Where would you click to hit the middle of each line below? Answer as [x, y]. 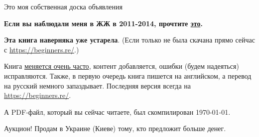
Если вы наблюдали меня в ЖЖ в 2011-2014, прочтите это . [103, 23]
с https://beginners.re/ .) [42, 49]
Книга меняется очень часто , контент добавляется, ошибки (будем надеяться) [122, 66]
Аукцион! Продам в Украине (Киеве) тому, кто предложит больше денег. [115, 128]
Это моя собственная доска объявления [63, 6]
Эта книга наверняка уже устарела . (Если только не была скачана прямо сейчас [129, 40]
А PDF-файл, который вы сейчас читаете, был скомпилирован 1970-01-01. [117, 112]
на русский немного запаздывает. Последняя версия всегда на [98, 85]
